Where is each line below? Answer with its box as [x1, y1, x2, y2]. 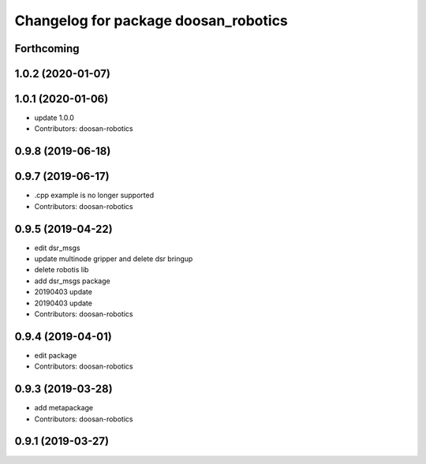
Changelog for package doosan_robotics [14, 12, 288, 29]
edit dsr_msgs [34, 243, 80, 253]
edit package [34, 350, 77, 360]
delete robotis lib [34, 265, 89, 275]
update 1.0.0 [34, 113, 75, 122]
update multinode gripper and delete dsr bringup [34, 254, 193, 264]
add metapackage [34, 403, 94, 413]
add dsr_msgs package [34, 276, 110, 286]
